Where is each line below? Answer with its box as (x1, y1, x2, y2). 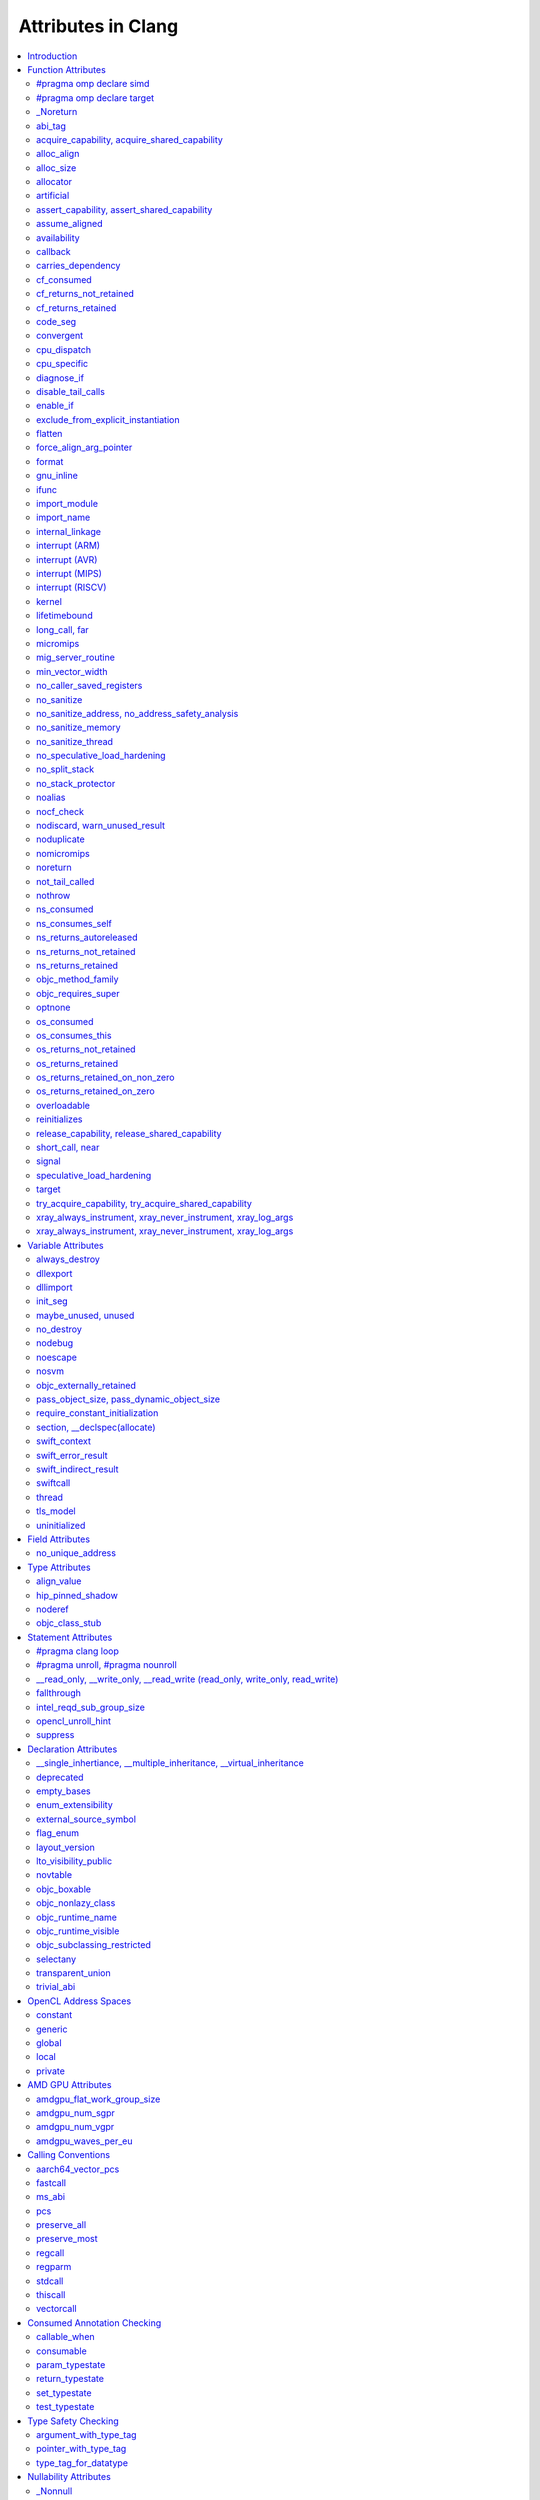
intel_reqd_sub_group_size (36, 1701, 145, 1713)
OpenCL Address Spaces (27, 1995, 132, 2007)
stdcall (36, 2275, 64, 2287)
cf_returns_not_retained (36, 288, 135, 300)
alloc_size (36, 161, 77, 174)
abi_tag (36, 120, 67, 132)
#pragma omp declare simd (36, 78, 150, 90)
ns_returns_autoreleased (36, 931, 138, 944)
